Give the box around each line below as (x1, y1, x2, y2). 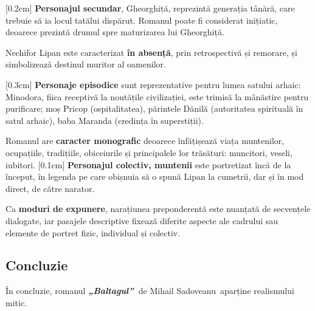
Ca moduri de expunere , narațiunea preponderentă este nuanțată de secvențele (5, 202, 311, 215)
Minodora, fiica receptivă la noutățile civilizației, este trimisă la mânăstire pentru (5, 90, 309, 103)
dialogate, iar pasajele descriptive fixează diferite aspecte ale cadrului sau (5, 214, 279, 227)
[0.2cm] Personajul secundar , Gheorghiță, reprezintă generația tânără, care (5, 2, 295, 14)
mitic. (5, 296, 27, 309)
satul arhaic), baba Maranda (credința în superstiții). (5, 114, 204, 126)
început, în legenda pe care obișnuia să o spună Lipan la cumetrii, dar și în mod (5, 170, 304, 183)
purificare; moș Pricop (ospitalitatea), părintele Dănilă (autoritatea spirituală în (5, 102, 303, 115)
